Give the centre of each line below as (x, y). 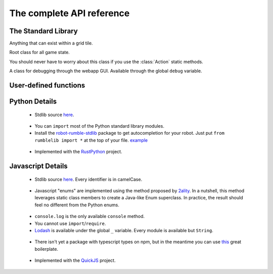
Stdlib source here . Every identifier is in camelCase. (88, 179)
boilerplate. (46, 249)
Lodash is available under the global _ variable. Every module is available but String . (124, 230)
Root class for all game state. (40, 52)
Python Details (33, 102)
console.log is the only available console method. (90, 216)
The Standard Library (43, 31)
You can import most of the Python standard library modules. (99, 126)
